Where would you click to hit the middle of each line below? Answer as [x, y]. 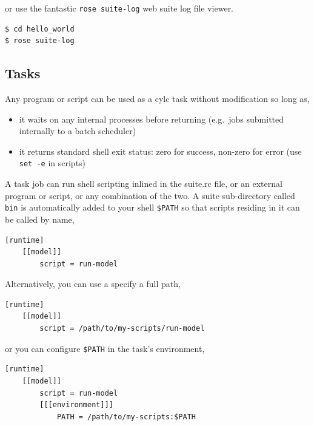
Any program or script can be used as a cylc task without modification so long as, [157, 99]
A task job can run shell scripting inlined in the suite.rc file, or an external [144, 184]
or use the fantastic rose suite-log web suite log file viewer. [119, 8]
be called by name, [40, 219]
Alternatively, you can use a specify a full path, [93, 284]
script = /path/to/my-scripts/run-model [122, 329]
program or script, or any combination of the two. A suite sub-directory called [150, 195]
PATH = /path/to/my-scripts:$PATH [126, 417]
